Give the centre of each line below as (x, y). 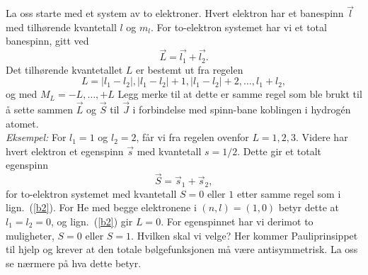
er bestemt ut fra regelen (190, 69)
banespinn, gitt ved (47, 41)
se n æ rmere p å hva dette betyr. (74, 263)
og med (22, 94)
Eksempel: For (36, 137)
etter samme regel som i (289, 193)
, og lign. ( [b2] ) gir (92, 221)
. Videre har (322, 137)
